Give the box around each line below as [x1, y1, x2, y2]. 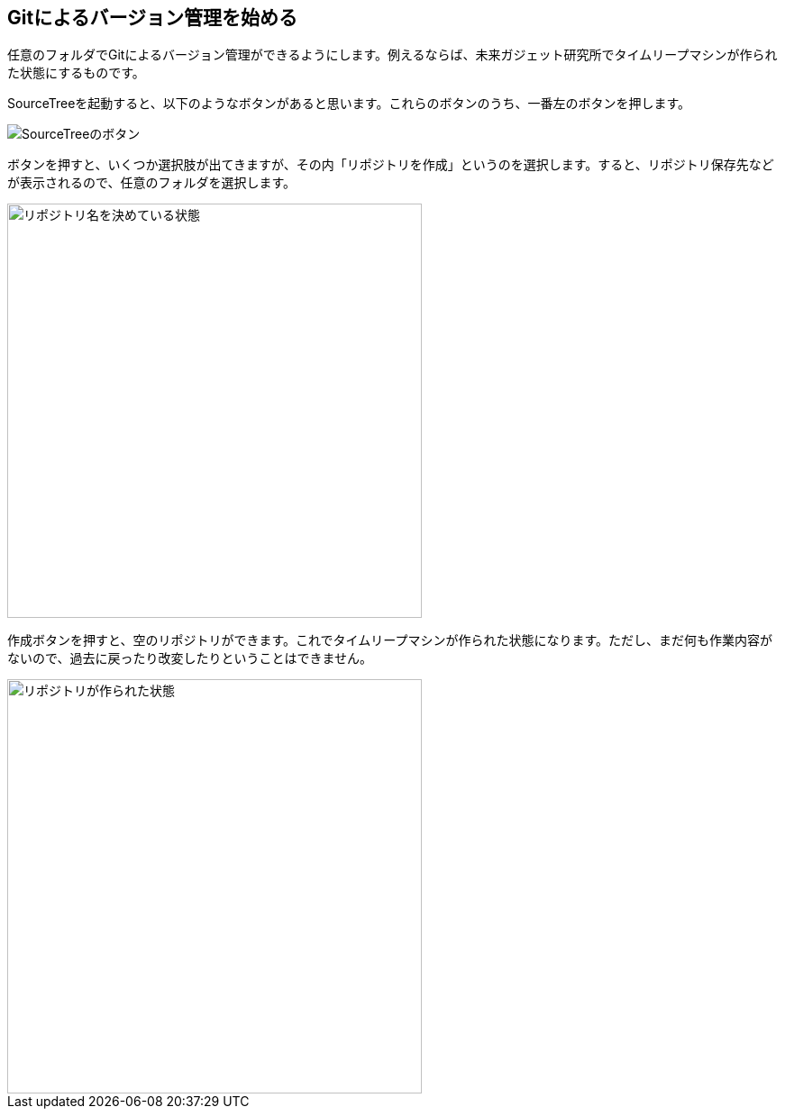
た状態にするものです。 [7, 65, 145, 81]
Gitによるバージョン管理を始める [7, 6, 298, 29]
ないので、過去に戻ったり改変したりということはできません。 [7, 650, 373, 667]
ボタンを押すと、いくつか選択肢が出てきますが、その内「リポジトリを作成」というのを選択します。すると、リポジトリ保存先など [7, 157, 774, 173]
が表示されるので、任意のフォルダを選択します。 [7, 175, 297, 191]
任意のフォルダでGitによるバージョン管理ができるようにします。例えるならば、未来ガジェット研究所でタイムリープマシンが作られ [7, 47, 778, 63]
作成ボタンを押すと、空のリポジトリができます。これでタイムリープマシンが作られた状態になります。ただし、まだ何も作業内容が [7, 632, 773, 649]
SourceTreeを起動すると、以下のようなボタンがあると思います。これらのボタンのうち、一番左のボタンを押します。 [7, 95, 691, 112]
